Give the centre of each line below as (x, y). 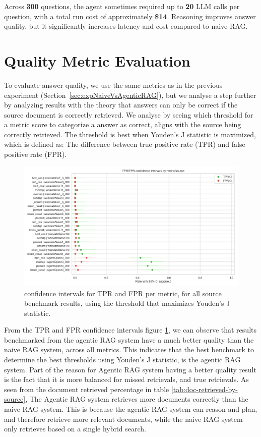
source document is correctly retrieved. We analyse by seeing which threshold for (129, 114)
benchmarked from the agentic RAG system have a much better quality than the (129, 339)
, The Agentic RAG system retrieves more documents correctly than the (137, 399)
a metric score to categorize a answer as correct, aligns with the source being (123, 124)
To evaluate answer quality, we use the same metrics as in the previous (113, 85)
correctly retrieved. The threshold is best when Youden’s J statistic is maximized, (130, 134)
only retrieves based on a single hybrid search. (75, 429)
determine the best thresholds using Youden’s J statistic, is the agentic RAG (122, 360)
